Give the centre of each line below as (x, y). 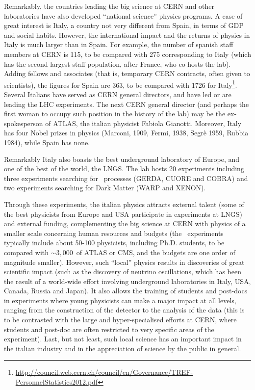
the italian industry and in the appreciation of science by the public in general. (123, 348)
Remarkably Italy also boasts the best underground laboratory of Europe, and (122, 159)
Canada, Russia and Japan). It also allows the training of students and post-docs (126, 291)
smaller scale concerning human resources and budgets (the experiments (114, 233)
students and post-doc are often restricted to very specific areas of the (109, 329)
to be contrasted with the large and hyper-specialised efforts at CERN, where (120, 320)
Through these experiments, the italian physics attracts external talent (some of (124, 204)
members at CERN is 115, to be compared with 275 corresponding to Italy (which (127, 54)
